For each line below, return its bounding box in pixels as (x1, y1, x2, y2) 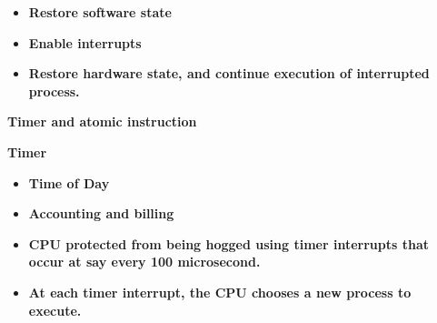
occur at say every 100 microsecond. (28, 252, 261, 271)
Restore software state (28, 3, 172, 21)
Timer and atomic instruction (7, 112, 197, 131)
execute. (28, 300, 82, 319)
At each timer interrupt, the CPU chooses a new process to (28, 282, 412, 301)
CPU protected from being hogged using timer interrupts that (28, 234, 429, 253)
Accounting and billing (28, 204, 174, 223)
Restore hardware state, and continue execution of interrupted (28, 64, 430, 83)
